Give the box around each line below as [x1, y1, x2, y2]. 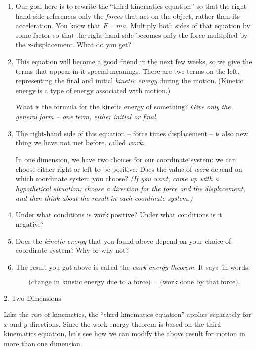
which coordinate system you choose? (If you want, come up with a [15, 173, 219, 183]
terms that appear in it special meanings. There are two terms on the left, [15, 66, 240, 76]
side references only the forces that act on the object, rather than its [33, 10, 240, 21]
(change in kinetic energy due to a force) [28, 279, 151, 286]
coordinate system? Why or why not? [15, 245, 129, 255]
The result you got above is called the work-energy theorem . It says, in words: [15, 262, 250, 272]
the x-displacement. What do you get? [15, 39, 131, 50]
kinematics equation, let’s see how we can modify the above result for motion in [4, 328, 245, 339]
